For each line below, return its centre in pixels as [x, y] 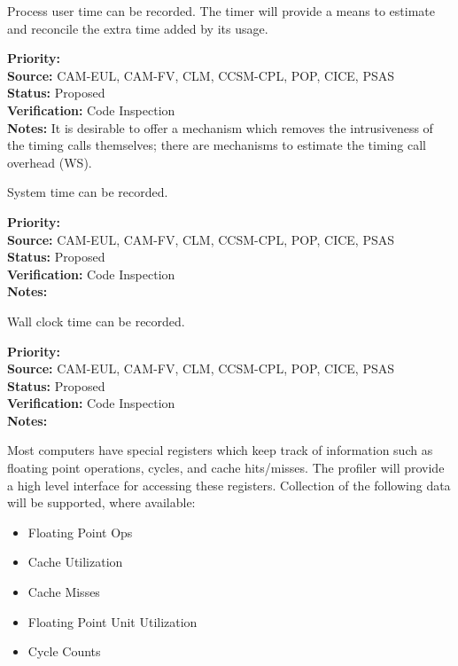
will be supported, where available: [101, 502]
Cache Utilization [75, 562]
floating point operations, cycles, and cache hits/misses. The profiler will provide [226, 468]
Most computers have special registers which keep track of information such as [220, 450]
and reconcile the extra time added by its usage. [138, 28]
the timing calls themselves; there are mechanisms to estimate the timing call [217, 145]
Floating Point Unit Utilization [113, 621]
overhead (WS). [50, 162]
